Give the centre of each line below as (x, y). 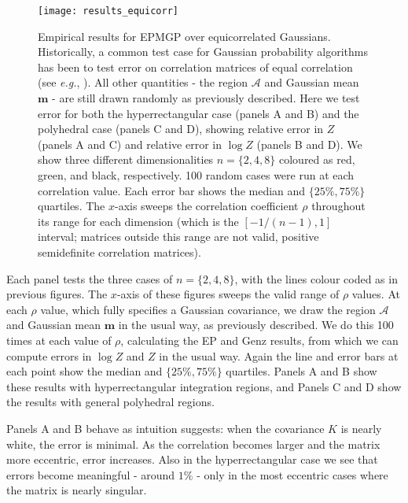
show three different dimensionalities (126, 159)
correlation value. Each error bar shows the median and (172, 190)
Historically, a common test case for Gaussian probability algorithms (203, 52)
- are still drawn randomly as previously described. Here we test (206, 98)
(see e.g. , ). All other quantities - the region (143, 82)
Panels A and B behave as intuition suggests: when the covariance (165, 428)
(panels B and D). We (309, 144)
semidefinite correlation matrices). (119, 251)
